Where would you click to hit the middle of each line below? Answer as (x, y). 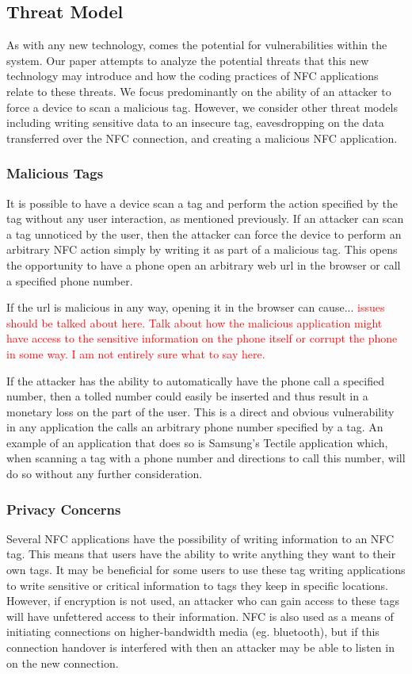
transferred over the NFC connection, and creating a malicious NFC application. (202, 138)
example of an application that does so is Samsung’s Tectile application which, (197, 442)
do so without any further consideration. (105, 474)
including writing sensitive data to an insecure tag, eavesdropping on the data (195, 123)
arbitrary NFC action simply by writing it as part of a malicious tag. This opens (202, 249)
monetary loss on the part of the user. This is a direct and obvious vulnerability (200, 411)
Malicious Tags (55, 173)
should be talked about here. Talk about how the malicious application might (195, 322)
